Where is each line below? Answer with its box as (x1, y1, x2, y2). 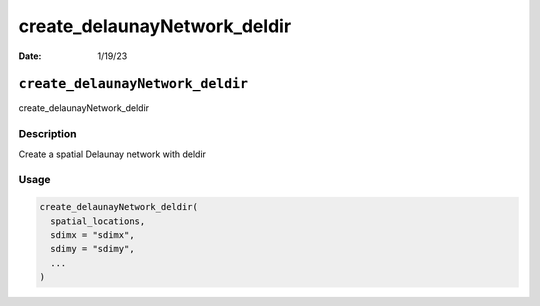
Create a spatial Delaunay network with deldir (18, 148, 207, 160)
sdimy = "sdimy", (50, 243, 135, 255)
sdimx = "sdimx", (50, 229, 135, 240)
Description (18, 127, 77, 141)
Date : (18, 50, 42, 62)
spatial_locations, (50, 215, 146, 227)
